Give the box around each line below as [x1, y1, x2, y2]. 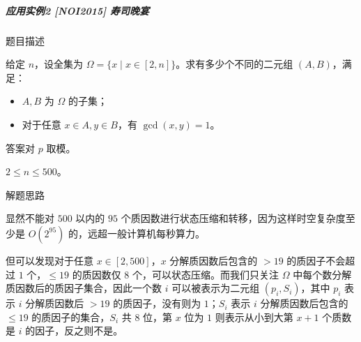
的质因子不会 [286, 253, 346, 267]
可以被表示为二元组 [171, 281, 260, 295]
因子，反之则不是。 [35, 323, 123, 338]
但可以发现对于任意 [6, 253, 93, 267]
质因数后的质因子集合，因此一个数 [6, 281, 162, 295]
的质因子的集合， [31, 309, 110, 324]
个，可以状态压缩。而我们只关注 [132, 267, 279, 281]
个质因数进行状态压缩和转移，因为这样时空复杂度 [121, 211, 346, 225]
